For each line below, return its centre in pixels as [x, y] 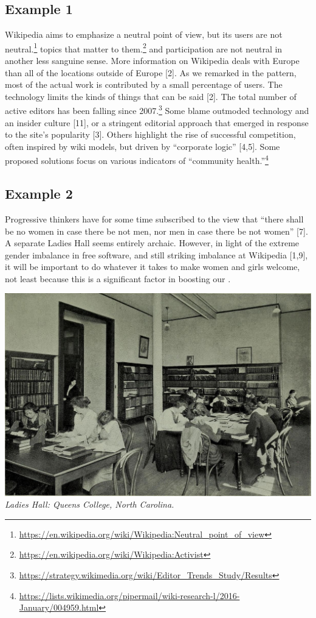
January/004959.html [59, 607]
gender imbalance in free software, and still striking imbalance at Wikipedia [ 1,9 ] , [156, 254]
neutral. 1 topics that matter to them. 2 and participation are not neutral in [144, 48]
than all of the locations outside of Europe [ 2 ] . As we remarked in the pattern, [151, 72]
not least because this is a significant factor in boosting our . [118, 278]
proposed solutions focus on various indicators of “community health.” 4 [137, 160]
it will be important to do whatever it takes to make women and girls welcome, [153, 267]
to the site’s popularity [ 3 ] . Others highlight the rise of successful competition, [150, 134]
